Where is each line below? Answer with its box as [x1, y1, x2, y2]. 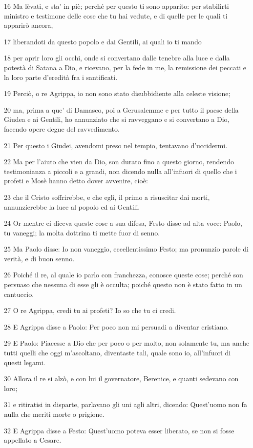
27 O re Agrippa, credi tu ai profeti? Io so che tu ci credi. [4, 305, 176, 315]
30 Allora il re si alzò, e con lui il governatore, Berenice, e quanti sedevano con [4, 373, 239, 384]
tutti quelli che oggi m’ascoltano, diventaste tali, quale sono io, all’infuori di [4, 348, 231, 358]
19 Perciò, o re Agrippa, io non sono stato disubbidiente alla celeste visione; [4, 88, 231, 98]
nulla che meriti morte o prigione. [4, 409, 105, 419]
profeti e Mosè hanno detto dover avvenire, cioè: [4, 175, 148, 186]
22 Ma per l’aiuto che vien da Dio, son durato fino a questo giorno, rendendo [4, 156, 234, 167]
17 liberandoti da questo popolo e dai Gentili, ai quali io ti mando [4, 36, 202, 46]
